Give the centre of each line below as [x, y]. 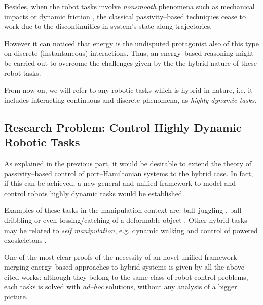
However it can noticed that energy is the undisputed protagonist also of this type [131, 43]
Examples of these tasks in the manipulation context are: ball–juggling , [116, 210]
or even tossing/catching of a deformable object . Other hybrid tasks [141, 220]
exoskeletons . [25, 240]
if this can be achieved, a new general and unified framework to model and [120, 183]
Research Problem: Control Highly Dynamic [123, 127]
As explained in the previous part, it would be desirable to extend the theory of [128, 163]
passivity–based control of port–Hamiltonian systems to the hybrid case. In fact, [129, 173]
